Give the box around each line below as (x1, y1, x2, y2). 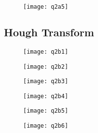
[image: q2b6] (23, 122, 69, 130)
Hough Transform (4, 25, 94, 40)
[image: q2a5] (23, 3, 69, 10)
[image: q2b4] (23, 92, 69, 100)
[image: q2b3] (23, 78, 69, 85)
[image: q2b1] (23, 48, 69, 55)
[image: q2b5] (23, 107, 69, 115)
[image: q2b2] (23, 63, 69, 70)
